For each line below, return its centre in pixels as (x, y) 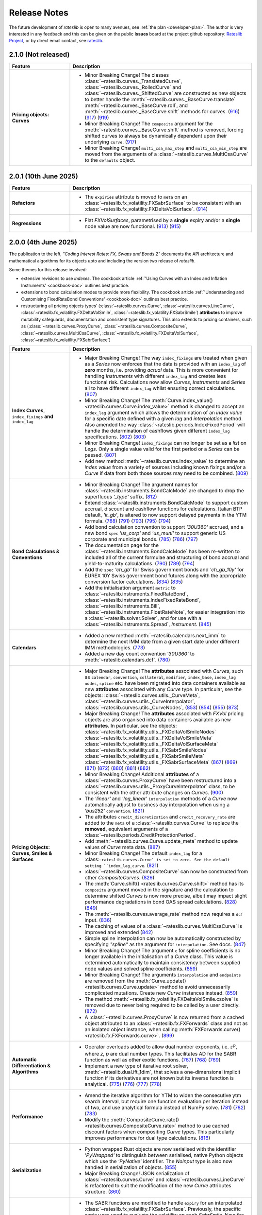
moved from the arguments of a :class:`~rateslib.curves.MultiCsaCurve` (166, 154)
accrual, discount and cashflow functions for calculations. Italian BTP (164, 509)
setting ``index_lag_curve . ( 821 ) (122, 866)
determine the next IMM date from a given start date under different (162, 642)
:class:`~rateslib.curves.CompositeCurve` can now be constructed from (166, 871)
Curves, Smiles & (32, 853)
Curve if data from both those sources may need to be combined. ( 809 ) (166, 473)
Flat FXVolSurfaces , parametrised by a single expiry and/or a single (162, 220)
